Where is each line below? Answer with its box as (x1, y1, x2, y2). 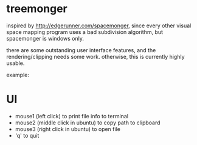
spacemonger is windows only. (6, 35, 84, 42)
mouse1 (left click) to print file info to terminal (15, 112, 129, 120)
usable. (6, 59, 25, 67)
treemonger (6, 2, 68, 16)
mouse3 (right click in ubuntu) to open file (15, 125, 120, 132)
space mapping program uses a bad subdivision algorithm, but (6, 28, 163, 35)
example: (6, 71, 29, 78)
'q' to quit (15, 132, 40, 139)
